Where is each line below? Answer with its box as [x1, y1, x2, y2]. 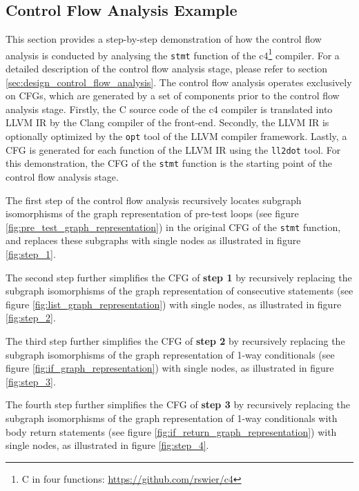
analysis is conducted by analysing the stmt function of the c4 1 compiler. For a [6, 46, 340, 62]
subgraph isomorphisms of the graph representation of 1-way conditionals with [6, 411, 338, 425]
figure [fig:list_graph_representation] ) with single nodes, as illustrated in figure [6, 297, 342, 311]
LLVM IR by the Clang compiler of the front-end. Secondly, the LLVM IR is [6, 115, 329, 130]
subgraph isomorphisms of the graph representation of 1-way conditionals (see [6, 347, 335, 361]
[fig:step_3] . [6, 374, 56, 388]
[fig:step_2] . [6, 310, 56, 325]
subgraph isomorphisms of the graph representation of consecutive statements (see [6, 283, 353, 298]
